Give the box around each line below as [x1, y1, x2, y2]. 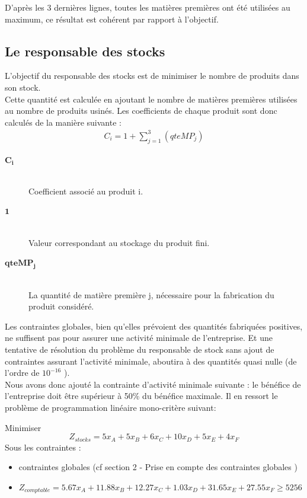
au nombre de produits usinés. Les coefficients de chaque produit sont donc [5, 104, 277, 117]
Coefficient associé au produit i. [28, 184, 143, 197]
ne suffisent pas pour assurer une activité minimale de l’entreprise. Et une [5, 331, 273, 344]
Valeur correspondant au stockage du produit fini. [28, 236, 210, 248]
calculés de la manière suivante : [5, 116, 121, 128]
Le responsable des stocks [5, 41, 165, 60]
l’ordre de [5, 366, 40, 379]
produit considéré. [28, 300, 94, 312]
